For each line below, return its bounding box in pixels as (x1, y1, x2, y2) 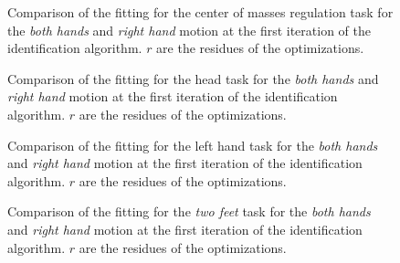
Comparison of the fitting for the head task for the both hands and (7, 68, 379, 88)
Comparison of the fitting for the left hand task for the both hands (7, 135, 378, 154)
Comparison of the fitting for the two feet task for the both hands (7, 202, 371, 221)
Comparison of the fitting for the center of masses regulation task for (7, 3, 394, 21)
